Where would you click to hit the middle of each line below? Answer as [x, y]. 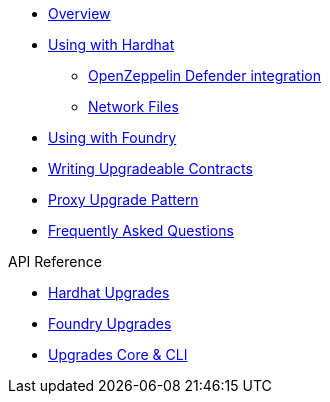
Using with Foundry [112, 137]
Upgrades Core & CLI [118, 354]
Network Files [133, 106]
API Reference [55, 261]
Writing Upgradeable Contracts [150, 168]
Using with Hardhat [111, 44]
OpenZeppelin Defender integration [205, 75]
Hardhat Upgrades [109, 292]
